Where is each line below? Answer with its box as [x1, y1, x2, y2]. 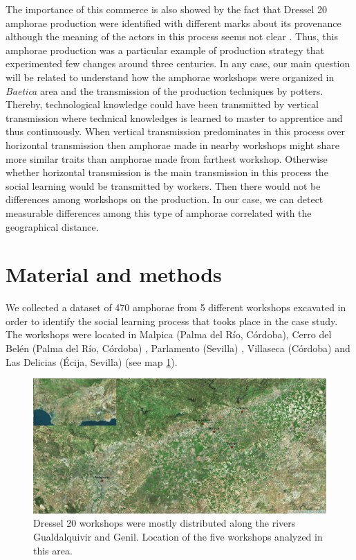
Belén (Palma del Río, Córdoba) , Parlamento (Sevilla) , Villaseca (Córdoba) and [6, 341, 350, 355]
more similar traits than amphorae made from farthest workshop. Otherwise [6, 151, 328, 166]
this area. [33, 543, 73, 557]
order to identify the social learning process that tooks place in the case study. [6, 313, 338, 328]
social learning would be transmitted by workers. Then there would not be [6, 178, 321, 193]
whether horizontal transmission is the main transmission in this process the [6, 165, 328, 180]
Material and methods [6, 260, 222, 288]
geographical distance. [6, 219, 99, 234]
